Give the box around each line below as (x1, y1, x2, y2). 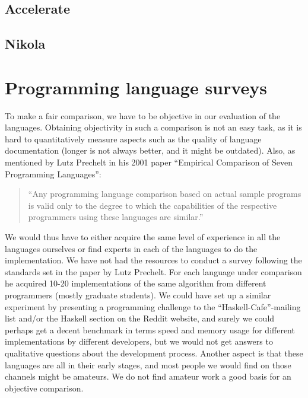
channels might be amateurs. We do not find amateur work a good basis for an (5, 370, 291, 383)
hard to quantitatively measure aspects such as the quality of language (5, 132, 262, 145)
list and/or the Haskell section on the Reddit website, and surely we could (5, 312, 275, 324)
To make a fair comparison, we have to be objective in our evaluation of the (5, 109, 281, 122)
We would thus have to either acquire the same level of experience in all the (5, 231, 281, 243)
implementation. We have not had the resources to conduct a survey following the (5, 254, 302, 266)
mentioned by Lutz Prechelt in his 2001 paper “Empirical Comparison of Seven (5, 156, 293, 168)
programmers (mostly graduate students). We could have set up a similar (5, 289, 271, 301)
